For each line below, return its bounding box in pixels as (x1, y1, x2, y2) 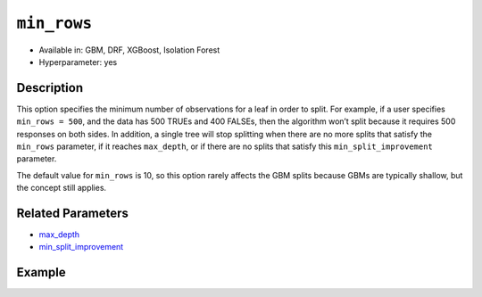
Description (16, 80, 84, 95)
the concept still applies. (16, 183, 107, 194)
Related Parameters (16, 206, 129, 220)
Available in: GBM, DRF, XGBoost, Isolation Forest (38, 45, 220, 55)
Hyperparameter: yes (38, 56, 118, 67)
